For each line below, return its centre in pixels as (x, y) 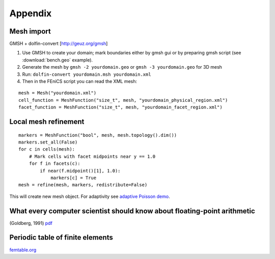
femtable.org (23, 250)
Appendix (31, 13)
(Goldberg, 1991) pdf (31, 223)
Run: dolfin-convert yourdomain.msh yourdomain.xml (87, 74)
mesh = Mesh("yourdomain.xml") (58, 93)
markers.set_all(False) (48, 142)
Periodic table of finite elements (61, 237)
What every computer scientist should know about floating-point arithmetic (132, 211)
